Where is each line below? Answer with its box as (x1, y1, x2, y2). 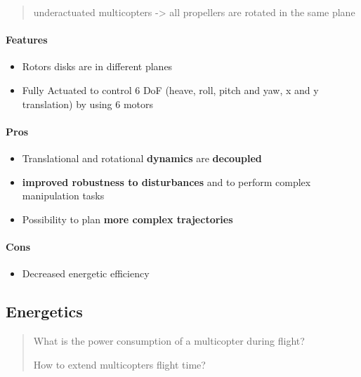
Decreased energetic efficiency (22, 266, 150, 281)
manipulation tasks (22, 188, 105, 203)
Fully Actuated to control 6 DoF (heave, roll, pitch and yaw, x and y (22, 82, 319, 97)
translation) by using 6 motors (22, 96, 154, 111)
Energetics (6, 300, 83, 322)
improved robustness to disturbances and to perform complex (22, 174, 311, 189)
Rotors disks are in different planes (22, 59, 173, 74)
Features (6, 32, 48, 47)
